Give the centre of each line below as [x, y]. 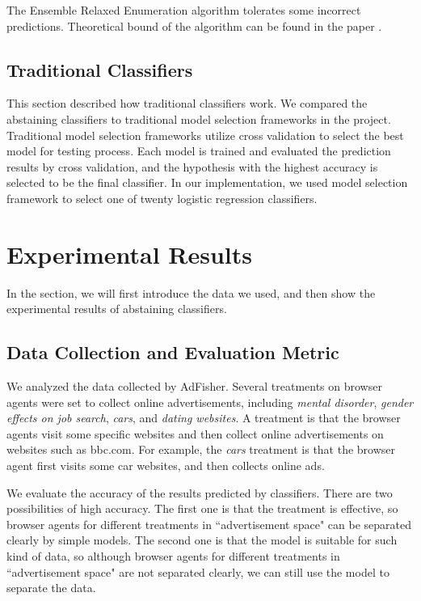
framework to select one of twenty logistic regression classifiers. [162, 198]
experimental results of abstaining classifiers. [117, 309]
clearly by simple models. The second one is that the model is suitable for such [202, 540]
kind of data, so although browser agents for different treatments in [173, 556]
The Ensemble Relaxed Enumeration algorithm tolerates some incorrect [184, 10]
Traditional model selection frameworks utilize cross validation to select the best [205, 135]
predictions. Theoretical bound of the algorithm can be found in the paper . [194, 25]
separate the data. [51, 588]
